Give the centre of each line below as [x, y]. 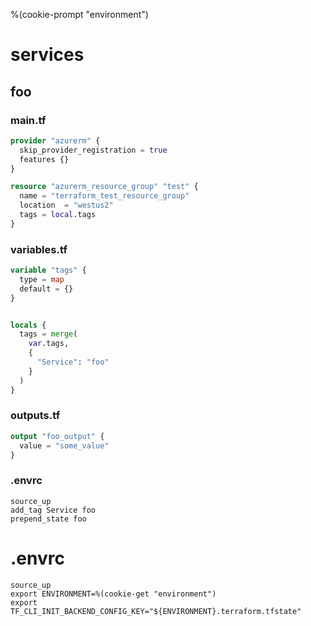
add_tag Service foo [53, 510]
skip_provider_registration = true [93, 150]
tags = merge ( [48, 334]
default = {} [46, 289]
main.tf [28, 120]
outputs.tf [35, 416]
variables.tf [39, 249]
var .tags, [49, 344]
